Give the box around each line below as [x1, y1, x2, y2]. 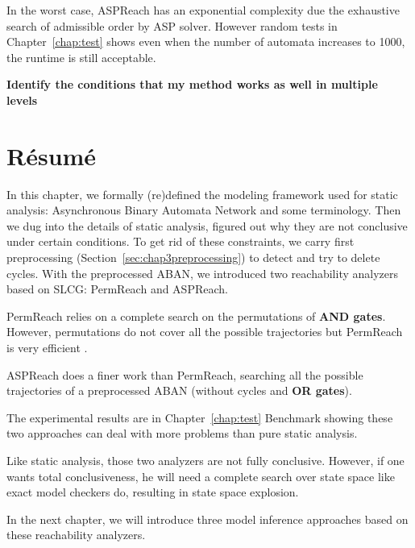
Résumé [6, 139, 97, 172]
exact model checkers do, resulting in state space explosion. [6, 484, 299, 500]
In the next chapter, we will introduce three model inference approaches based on [6, 510, 409, 527]
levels [6, 91, 38, 108]
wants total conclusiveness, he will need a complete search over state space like [6, 467, 395, 484]
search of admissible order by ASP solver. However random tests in [6, 17, 338, 34]
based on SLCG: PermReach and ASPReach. [6, 280, 228, 297]
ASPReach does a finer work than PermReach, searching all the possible [6, 366, 363, 383]
